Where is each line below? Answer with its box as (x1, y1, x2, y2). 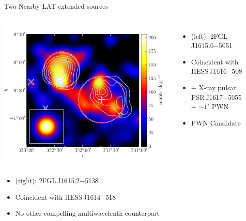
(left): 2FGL (191, 31, 228, 41)
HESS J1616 (191, 66, 227, 76)
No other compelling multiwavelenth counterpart (15, 208, 160, 218)
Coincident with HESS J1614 (15, 191, 101, 202)
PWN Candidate (191, 117, 241, 127)
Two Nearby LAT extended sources (4, 1, 108, 11)
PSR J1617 (191, 92, 223, 102)
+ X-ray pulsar (191, 82, 236, 92)
